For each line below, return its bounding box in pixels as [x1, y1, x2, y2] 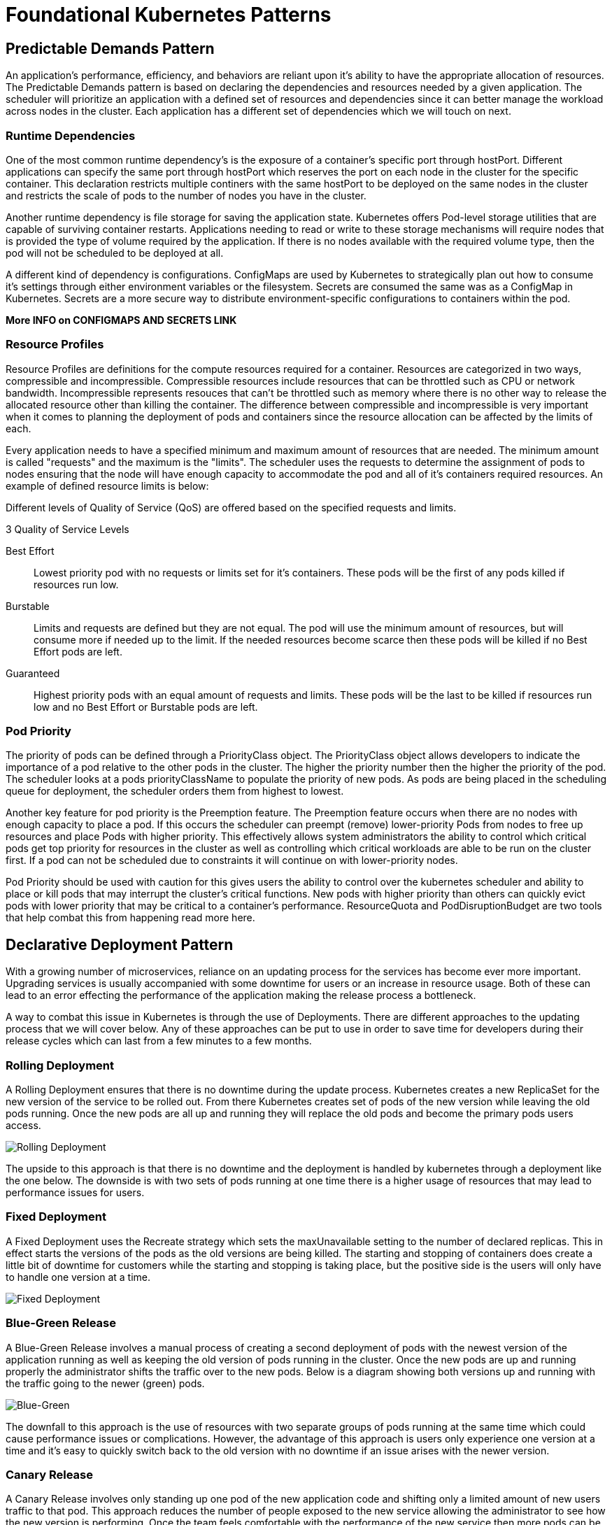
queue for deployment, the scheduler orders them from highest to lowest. [6, 785, 344, 797]
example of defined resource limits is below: [6, 479, 209, 492]
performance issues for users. [6, 1186, 145, 1199]
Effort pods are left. [34, 645, 122, 658]
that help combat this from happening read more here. [6, 912, 255, 924]
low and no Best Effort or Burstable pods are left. [34, 700, 258, 713]
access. [6, 1119, 41, 1132]
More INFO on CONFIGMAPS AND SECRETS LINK [6, 313, 237, 326]
